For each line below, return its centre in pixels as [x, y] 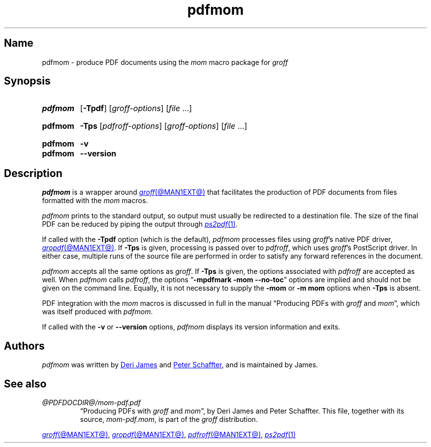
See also [25, 384]
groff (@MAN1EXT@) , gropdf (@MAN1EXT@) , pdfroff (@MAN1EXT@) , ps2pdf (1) [169, 434]
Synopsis [27, 81]
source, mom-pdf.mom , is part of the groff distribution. [169, 419]
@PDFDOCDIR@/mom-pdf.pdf [92, 402]
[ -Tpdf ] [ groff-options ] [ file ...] [136, 108]
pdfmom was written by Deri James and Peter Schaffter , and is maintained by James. [180, 365]
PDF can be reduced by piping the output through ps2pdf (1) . [140, 224]
